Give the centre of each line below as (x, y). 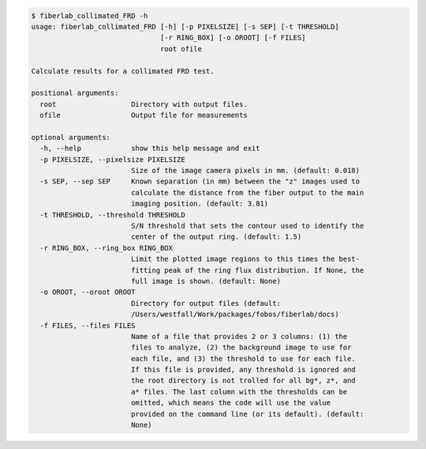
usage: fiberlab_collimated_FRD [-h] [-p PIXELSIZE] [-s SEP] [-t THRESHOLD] (185, 26)
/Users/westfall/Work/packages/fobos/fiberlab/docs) (235, 315)
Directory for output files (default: (206, 303)
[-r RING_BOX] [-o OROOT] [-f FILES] (233, 38)
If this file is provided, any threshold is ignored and (243, 370)
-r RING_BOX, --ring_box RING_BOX (106, 248)
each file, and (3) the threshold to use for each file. (243, 358)
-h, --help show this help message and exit (150, 149)
